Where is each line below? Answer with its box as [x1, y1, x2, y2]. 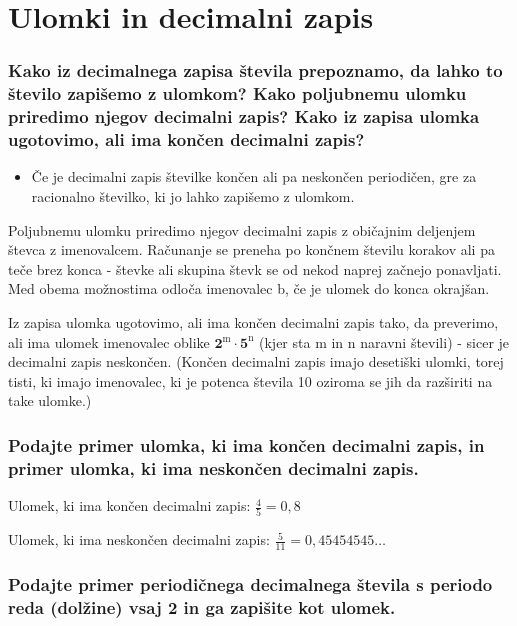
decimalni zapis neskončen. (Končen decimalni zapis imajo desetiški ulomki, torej [8, 351, 504, 372]
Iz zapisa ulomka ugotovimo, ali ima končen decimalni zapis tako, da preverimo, [8, 311, 499, 332]
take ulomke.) [8, 390, 92, 411]
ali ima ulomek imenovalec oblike [8, 331, 210, 352]
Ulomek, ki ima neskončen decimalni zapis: [8, 529, 270, 550]
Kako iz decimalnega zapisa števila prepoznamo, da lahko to [8, 58, 503, 83]
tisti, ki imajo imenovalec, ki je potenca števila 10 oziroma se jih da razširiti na [8, 370, 493, 391]
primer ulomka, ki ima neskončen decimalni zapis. [8, 455, 419, 480]
